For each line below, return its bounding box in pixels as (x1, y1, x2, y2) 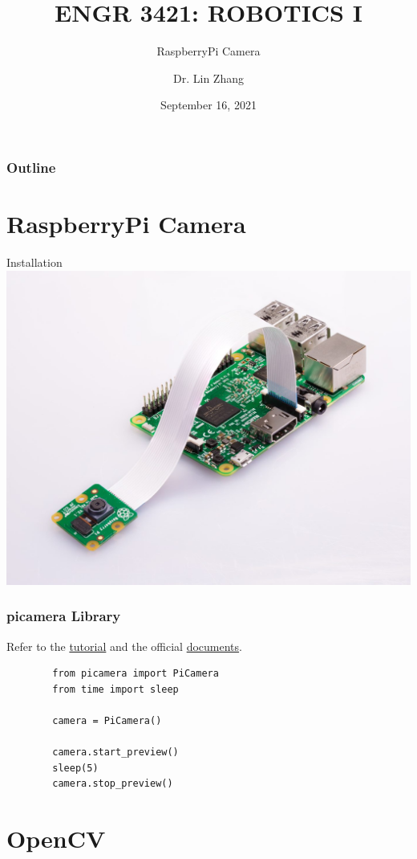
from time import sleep (52, 683, 179, 695)
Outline (6, 157, 56, 177)
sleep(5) (52, 762, 99, 774)
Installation (6, 253, 63, 270)
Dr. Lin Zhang (173, 69, 244, 86)
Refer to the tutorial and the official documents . (6, 637, 242, 654)
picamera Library (6, 606, 121, 626)
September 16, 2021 (160, 96, 257, 113)
